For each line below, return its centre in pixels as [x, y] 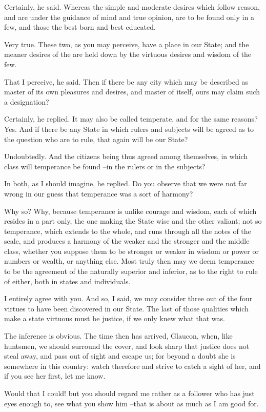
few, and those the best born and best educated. [80, 27]
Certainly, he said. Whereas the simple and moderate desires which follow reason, [132, 7]
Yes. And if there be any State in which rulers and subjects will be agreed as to [129, 129]
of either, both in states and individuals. [67, 281]
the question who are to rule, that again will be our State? [96, 139]
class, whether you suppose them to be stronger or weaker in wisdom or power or [131, 251]
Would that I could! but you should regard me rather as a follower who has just [129, 393]
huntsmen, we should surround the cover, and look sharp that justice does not [127, 346]
